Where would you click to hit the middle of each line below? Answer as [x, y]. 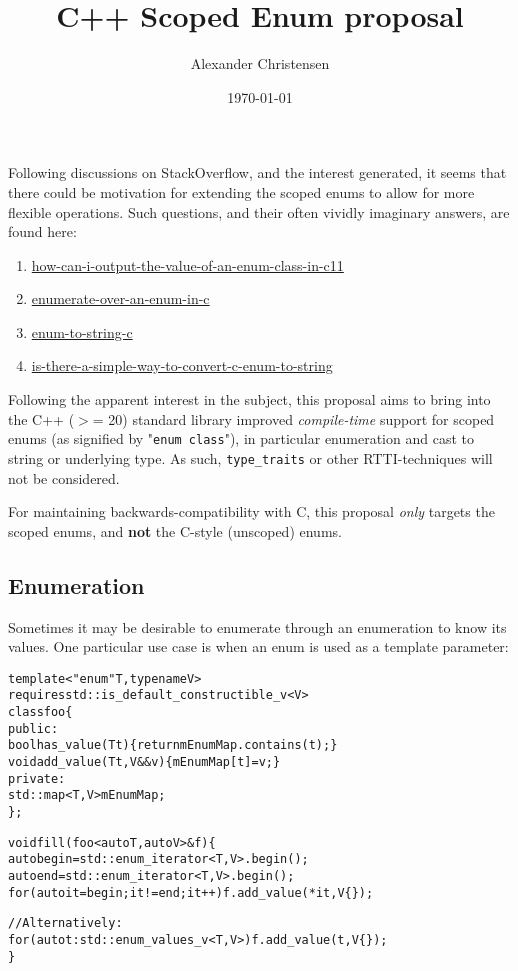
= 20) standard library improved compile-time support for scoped [293, 418]
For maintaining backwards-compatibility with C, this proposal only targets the [251, 511]
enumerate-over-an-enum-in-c [120, 298]
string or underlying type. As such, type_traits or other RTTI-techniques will [250, 457]
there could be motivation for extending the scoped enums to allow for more [241, 191]
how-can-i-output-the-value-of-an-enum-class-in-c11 [187, 264]
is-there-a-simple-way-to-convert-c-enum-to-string [182, 365]
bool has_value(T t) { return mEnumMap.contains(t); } [173, 745]
